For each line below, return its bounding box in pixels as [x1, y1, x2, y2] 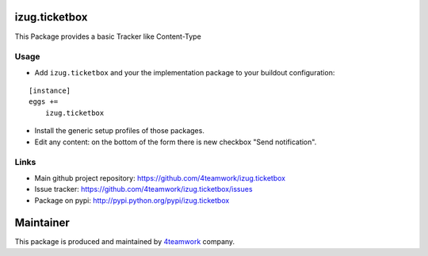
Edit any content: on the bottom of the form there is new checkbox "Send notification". [34, 137, 317, 147]
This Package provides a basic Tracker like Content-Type [14, 32, 201, 41]
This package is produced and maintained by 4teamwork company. [14, 237, 235, 246]
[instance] [29, 86, 71, 95]
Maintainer [14, 216, 71, 230]
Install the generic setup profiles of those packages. [34, 126, 205, 136]
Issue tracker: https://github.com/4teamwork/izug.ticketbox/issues [34, 185, 253, 194]
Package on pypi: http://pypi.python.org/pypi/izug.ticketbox [34, 195, 230, 205]
